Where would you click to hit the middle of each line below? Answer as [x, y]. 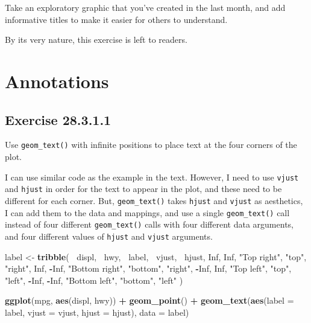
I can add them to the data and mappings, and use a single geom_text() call [147, 212]
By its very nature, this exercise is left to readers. [96, 40]
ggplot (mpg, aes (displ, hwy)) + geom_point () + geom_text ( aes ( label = [149, 300]
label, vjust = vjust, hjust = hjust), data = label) [97, 312]
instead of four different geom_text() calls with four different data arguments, [149, 224]
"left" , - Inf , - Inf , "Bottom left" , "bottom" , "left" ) [94, 280]
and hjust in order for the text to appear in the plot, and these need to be [143, 189]
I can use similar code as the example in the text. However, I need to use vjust [152, 177]
